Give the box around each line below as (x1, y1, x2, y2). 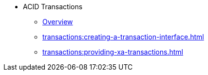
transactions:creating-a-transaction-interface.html (42, 33, 204, 41)
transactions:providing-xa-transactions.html (42, 48, 183, 56)
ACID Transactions (23, 2, 83, 11)
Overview (42, 18, 73, 26)
